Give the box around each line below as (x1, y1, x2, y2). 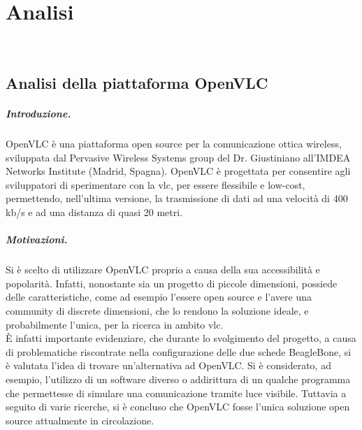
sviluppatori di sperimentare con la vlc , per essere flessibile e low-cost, (6, 177, 305, 192)
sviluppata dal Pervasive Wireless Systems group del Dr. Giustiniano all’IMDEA (6, 150, 351, 164)
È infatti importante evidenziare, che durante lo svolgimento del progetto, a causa (6, 331, 356, 345)
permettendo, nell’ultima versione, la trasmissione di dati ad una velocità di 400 (6, 191, 348, 206)
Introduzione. (6, 106, 71, 121)
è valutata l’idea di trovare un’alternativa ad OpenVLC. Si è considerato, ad (6, 358, 331, 373)
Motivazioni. (6, 232, 68, 247)
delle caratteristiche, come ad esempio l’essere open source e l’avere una (6, 289, 312, 304)
